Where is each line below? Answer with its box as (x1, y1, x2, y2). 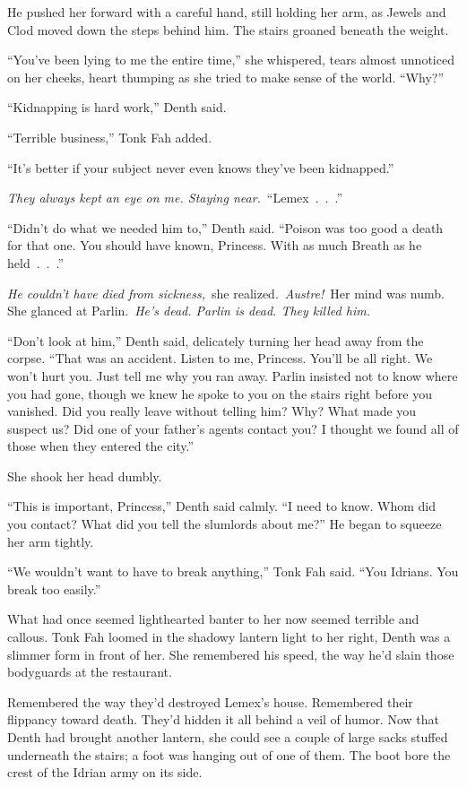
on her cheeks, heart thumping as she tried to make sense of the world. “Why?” (7, 67, 444, 86)
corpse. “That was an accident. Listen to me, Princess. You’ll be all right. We (7, 349, 433, 368)
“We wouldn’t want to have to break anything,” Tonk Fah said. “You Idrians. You (7, 562, 459, 581)
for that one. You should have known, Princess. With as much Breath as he (7, 236, 422, 255)
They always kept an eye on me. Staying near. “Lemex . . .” (7, 188, 343, 207)
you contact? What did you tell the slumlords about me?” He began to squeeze (7, 515, 442, 533)
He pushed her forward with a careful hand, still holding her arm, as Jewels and (7, 3, 446, 21)
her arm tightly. (7, 532, 94, 550)
